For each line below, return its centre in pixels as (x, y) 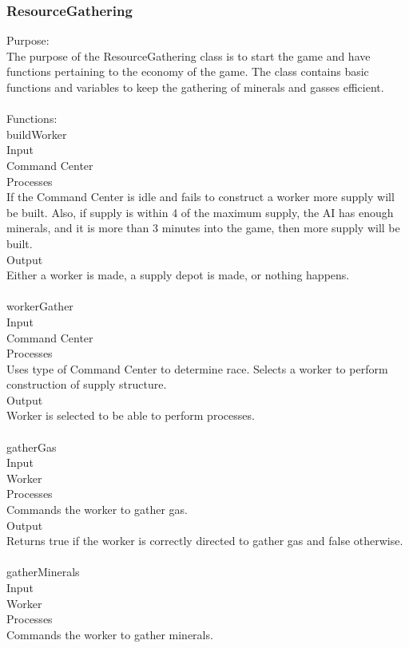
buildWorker (37, 134)
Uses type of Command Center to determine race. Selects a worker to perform (197, 368)
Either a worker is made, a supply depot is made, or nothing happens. (178, 275)
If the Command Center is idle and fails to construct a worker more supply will (201, 197)
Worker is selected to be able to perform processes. (131, 415)
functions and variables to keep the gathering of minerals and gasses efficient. (195, 87)
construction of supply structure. (87, 384)
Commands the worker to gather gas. (97, 510)
